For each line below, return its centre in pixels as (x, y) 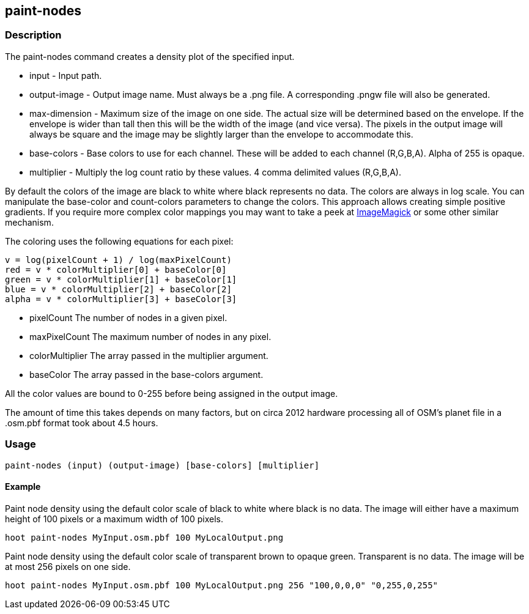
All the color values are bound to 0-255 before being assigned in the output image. (172, 393)
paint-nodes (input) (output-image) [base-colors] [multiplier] (162, 465)
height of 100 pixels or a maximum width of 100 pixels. (114, 519)
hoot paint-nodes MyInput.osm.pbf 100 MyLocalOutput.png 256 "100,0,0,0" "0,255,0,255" (222, 585)
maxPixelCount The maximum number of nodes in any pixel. (150, 336)
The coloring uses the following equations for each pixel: (119, 241)
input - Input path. (66, 75)
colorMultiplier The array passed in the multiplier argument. (149, 355)
